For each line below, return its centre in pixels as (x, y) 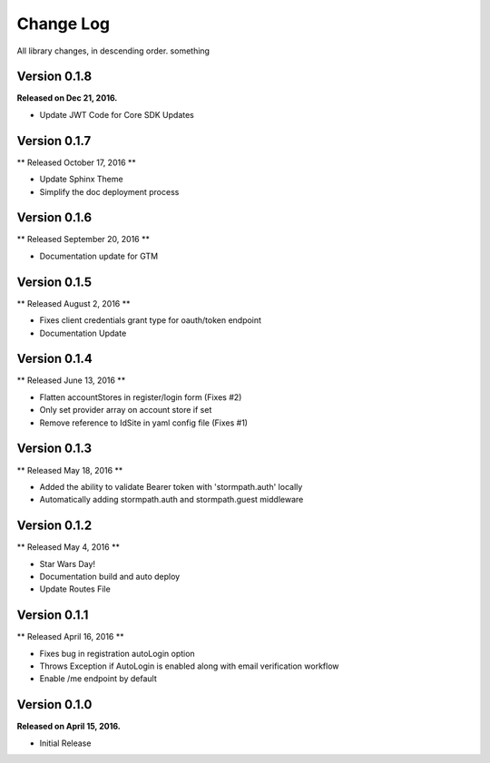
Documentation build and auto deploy (110, 576)
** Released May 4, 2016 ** (68, 547)
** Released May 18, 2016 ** (70, 470)
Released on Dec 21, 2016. (67, 98)
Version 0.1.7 (54, 141)
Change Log (64, 24)
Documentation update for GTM (99, 256)
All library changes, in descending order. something (113, 51)
